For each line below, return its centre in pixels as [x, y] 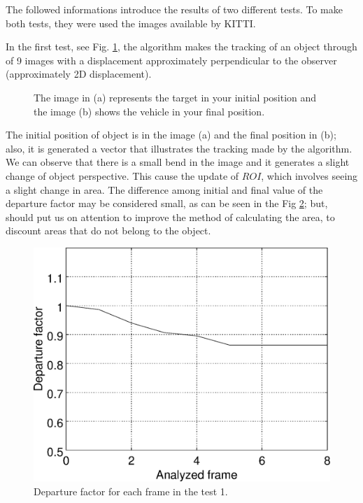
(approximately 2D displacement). [79, 74]
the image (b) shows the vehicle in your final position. [149, 111]
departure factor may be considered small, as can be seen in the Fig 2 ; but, [167, 203]
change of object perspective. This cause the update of [122, 175]
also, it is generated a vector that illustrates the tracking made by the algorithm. [179, 148]
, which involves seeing [309, 175]
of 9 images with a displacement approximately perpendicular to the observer [171, 60]
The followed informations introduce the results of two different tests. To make [174, 9]
